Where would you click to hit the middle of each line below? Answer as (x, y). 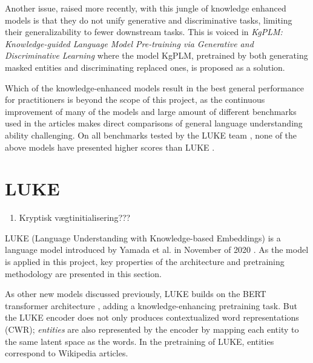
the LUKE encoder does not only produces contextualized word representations (152, 317)
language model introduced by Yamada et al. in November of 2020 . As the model (157, 250)
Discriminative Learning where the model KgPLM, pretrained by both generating (156, 55)
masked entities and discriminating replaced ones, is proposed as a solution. (145, 67)
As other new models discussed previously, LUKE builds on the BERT (136, 294)
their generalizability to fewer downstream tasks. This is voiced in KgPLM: (144, 32)
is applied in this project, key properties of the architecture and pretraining (145, 262)
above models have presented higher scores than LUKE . (110, 147)
